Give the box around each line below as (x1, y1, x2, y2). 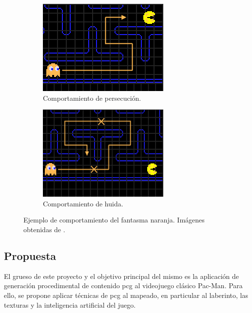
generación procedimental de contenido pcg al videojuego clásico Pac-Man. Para (4, 280, 243, 291)
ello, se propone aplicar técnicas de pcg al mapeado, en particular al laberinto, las (4, 290, 248, 300)
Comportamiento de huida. (43, 198, 123, 208)
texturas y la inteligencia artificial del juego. (4, 299, 136, 310)
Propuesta (4, 248, 57, 263)
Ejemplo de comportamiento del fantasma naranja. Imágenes (23, 215, 205, 225)
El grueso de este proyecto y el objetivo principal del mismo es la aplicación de (4, 271, 239, 281)
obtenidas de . (23, 224, 65, 234)
